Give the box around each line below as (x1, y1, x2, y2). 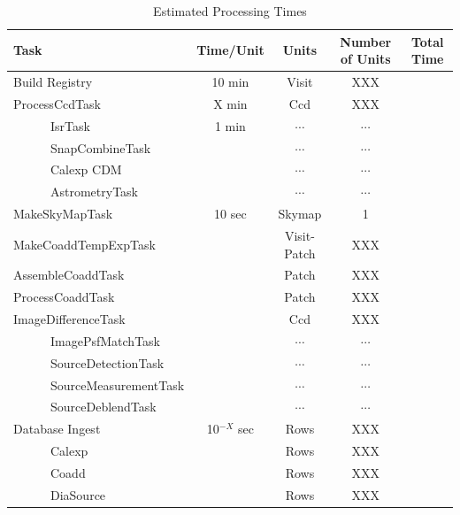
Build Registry (13, 73, 93, 91)
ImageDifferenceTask (13, 310, 126, 328)
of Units (340, 50, 391, 68)
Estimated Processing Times (153, 2, 307, 19)
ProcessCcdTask (13, 94, 101, 112)
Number (340, 32, 392, 50)
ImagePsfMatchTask (50, 331, 161, 350)
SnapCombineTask (50, 138, 151, 157)
